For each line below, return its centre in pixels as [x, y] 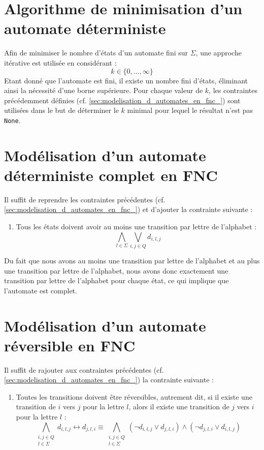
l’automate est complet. [41, 290]
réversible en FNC [70, 345]
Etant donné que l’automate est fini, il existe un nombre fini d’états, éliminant [126, 80]
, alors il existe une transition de [179, 407]
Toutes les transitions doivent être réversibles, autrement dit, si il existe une [134, 396]
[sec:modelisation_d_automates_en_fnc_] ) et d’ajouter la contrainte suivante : [128, 209]
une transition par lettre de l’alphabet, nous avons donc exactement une [116, 270]
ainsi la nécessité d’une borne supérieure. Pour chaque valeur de [104, 90]
